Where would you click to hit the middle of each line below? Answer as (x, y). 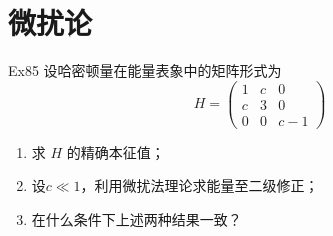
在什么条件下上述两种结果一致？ (136, 219)
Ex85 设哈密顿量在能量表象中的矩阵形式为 (145, 70)
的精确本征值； (115, 151)
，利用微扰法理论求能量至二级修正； (199, 185)
